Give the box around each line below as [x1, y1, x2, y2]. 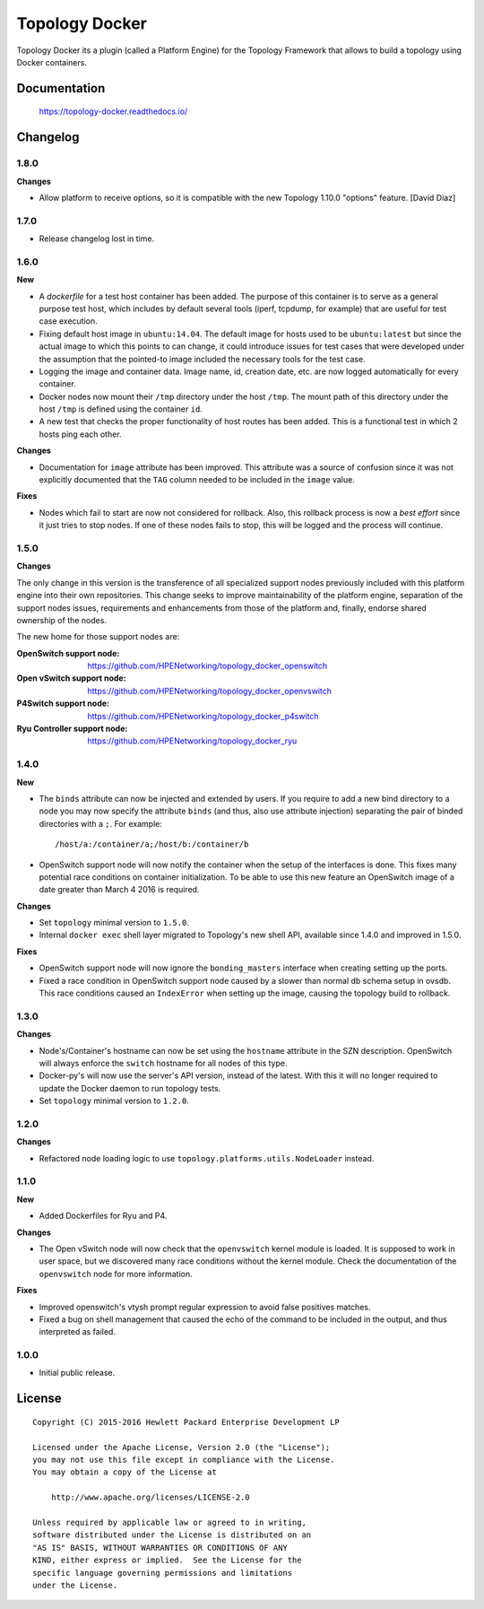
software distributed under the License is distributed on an [32, 1530, 312, 1540]
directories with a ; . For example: [39, 818, 163, 829]
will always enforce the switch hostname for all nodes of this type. [39, 1057, 288, 1068]
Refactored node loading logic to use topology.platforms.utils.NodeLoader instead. [39, 1152, 375, 1163]
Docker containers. [16, 57, 87, 67]
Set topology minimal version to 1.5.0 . [39, 918, 190, 928]
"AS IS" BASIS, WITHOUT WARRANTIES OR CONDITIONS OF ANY [32, 1543, 289, 1552]
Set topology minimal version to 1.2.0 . [39, 1095, 190, 1107]
